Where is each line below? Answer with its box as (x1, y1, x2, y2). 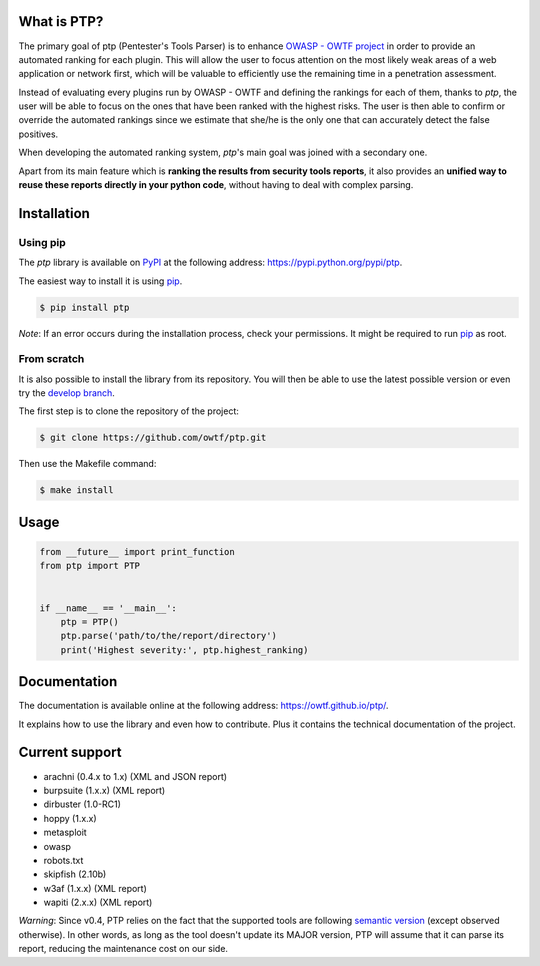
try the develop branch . (18, 387, 115, 399)
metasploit (43, 826, 87, 839)
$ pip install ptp (39, 301, 130, 313)
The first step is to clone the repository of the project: (18, 405, 239, 417)
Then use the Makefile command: (18, 458, 157, 470)
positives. (18, 128, 59, 140)
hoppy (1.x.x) (43, 812, 97, 824)
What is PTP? (18, 13, 104, 30)
